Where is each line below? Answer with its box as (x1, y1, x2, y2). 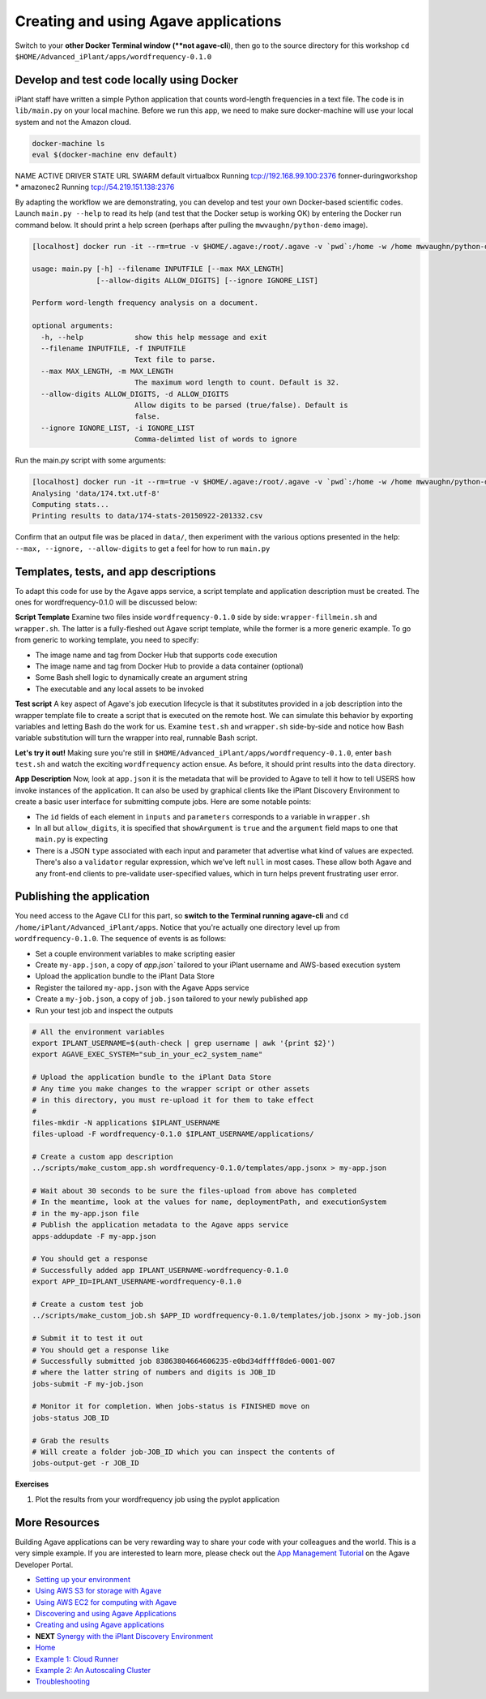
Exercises (15, 1479, 49, 1489)
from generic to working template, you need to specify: (15, 635, 199, 645)
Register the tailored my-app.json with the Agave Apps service (35, 983, 249, 992)
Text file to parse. (134, 355, 216, 364)
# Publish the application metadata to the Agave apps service (32, 1220, 289, 1229)
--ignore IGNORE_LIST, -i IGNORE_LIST (40, 423, 194, 432)
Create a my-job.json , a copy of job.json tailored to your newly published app (35, 994, 308, 1004)
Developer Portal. (15, 1559, 74, 1569)
